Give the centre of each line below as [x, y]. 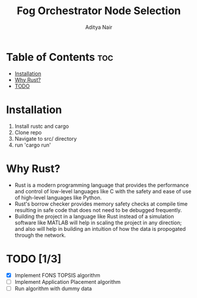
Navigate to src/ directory [46, 138]
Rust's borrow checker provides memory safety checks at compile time [101, 204]
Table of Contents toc [60, 57]
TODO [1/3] [34, 259]
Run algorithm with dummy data [53, 288]
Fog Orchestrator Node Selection [99, 11]
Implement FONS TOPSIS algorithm [57, 275]
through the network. [40, 235]
